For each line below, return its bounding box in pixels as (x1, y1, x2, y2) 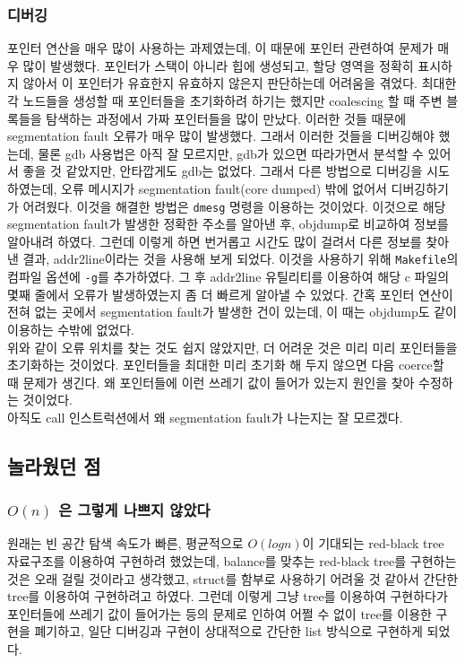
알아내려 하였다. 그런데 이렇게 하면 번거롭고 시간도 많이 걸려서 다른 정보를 (7, 231, 422, 250)
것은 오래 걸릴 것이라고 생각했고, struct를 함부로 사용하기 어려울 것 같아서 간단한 (7, 569, 459, 588)
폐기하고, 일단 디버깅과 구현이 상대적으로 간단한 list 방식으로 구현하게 (34, 622, 423, 641)
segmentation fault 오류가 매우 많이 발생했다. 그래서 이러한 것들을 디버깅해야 (7, 126, 435, 145)
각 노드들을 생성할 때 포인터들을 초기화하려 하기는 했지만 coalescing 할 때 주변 (7, 92, 443, 109)
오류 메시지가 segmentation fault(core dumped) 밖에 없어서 (61, 179, 387, 197)
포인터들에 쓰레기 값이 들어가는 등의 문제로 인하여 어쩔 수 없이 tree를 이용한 (7, 604, 432, 623)
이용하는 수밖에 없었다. (7, 319, 135, 338)
